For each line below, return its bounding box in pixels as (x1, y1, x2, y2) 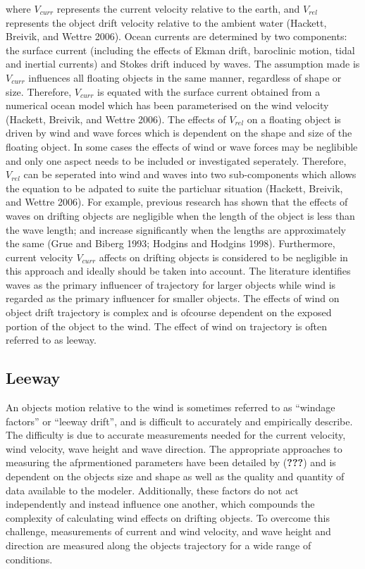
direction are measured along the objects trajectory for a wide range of (6, 537, 311, 552)
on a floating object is (247, 111, 341, 126)
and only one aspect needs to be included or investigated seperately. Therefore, (6, 153, 347, 168)
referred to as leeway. (6, 332, 97, 347)
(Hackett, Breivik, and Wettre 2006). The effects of (6, 111, 226, 126)
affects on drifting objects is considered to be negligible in (99, 249, 348, 264)
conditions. (6, 551, 53, 566)
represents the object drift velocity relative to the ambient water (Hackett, (6, 15, 327, 30)
